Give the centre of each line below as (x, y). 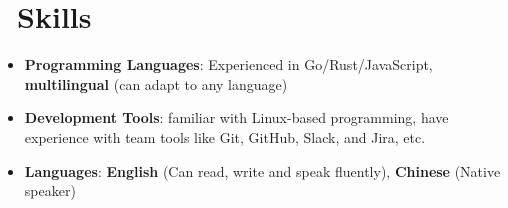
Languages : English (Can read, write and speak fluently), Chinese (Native (262, 170)
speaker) (50, 190)
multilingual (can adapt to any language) (156, 83)
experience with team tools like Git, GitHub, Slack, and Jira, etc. (225, 136)
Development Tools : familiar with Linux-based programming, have (236, 117)
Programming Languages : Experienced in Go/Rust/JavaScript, (228, 64)
